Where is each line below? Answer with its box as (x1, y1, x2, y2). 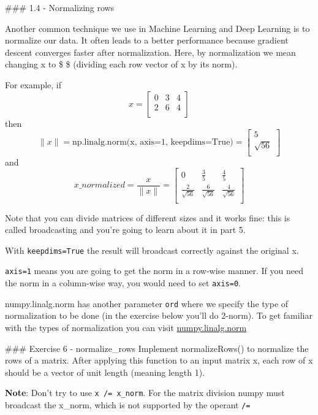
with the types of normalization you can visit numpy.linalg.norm (5, 321, 247, 333)
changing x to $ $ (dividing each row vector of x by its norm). (5, 58, 238, 70)
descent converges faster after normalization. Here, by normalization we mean (5, 45, 296, 58)
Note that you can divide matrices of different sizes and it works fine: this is (5, 211, 290, 224)
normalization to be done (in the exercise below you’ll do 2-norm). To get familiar (5, 309, 312, 322)
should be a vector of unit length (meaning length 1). (5, 365, 205, 378)
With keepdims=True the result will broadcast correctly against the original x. (5, 243, 299, 256)
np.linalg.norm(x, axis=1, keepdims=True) (72, 138, 233, 147)
